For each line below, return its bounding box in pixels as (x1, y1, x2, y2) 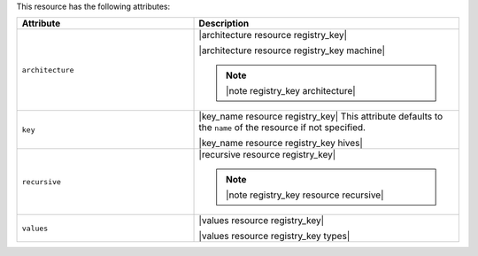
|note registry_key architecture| (226, 85, 356, 97)
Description (198, 18, 250, 30)
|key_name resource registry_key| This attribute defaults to (198, 111, 443, 123)
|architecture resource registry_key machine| (198, 44, 385, 57)
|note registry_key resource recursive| (226, 189, 384, 201)
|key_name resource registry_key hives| (198, 137, 363, 150)
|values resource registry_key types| (198, 230, 351, 243)
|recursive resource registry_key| (198, 149, 336, 161)
